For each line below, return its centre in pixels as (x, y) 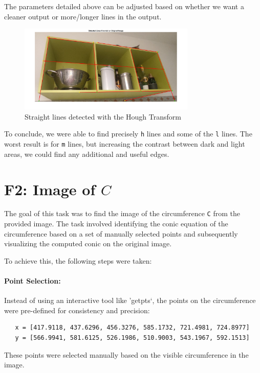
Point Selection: (32, 281)
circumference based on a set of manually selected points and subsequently (121, 233)
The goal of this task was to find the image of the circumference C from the (122, 213)
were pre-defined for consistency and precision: (77, 310)
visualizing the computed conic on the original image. (88, 243)
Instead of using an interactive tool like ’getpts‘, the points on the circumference (130, 300)
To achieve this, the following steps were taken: (78, 260)
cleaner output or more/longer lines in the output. (83, 16)
